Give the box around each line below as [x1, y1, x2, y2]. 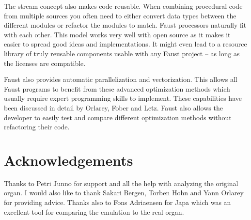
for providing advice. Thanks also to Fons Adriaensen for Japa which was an [4, 197, 231, 207]
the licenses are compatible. [4, 58, 86, 68]
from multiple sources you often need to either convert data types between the [4, 10, 236, 20]
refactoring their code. [4, 122, 70, 132]
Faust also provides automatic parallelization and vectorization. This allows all [4, 74, 237, 84]
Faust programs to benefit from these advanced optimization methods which [4, 83, 230, 94]
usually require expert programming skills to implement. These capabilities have [4, 93, 242, 103]
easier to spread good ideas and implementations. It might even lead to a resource [4, 39, 247, 49]
